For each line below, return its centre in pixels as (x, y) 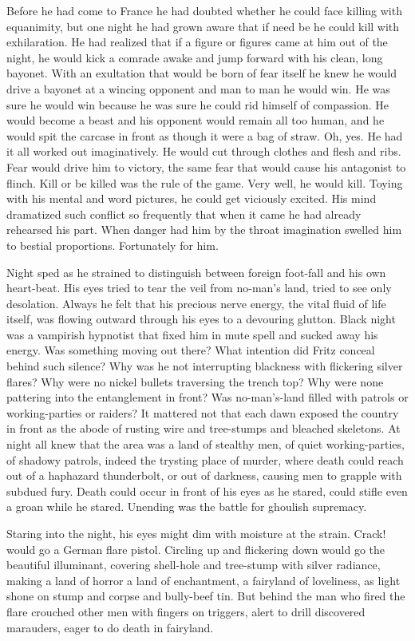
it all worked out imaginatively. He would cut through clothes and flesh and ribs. (204, 151)
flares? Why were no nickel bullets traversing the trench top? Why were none (195, 381)
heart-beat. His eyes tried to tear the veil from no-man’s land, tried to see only (199, 288)
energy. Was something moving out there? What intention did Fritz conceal (191, 350)
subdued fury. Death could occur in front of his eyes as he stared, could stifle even (207, 491)
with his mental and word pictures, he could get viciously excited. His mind (192, 198)
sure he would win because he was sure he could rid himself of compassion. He (198, 104)
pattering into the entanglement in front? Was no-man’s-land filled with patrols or (207, 397)
